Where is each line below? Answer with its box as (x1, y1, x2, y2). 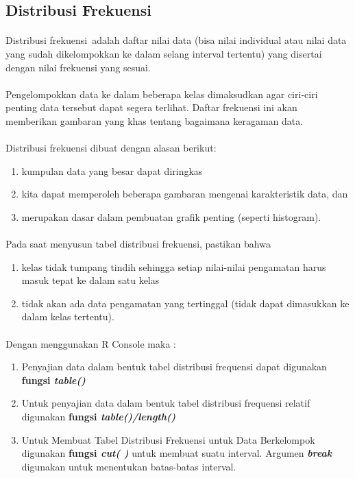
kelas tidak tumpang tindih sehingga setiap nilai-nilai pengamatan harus (21, 259, 326, 274)
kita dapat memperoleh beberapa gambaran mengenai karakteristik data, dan (21, 187, 348, 201)
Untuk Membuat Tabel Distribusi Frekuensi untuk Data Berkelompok (21, 432, 315, 446)
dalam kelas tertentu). (21, 309, 114, 324)
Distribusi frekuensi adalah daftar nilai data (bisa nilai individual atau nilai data (5, 33, 347, 47)
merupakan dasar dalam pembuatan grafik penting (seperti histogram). (21, 209, 321, 224)
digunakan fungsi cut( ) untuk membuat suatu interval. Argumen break (21, 446, 332, 460)
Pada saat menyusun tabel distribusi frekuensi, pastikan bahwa (5, 237, 271, 251)
